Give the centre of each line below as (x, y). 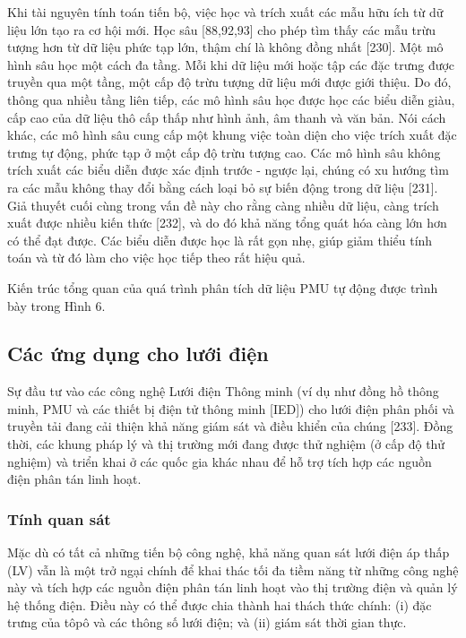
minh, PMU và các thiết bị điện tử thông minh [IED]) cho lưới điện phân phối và (231, 408)
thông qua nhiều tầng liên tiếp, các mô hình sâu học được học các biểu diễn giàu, (231, 99)
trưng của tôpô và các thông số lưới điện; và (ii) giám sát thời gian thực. (207, 622)
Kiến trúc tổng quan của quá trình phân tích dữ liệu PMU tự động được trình (223, 287)
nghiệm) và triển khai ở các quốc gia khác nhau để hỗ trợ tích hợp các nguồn (220, 461)
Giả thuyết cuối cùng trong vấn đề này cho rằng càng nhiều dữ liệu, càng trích (223, 205)
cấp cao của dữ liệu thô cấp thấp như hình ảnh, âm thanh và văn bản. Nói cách (227, 117)
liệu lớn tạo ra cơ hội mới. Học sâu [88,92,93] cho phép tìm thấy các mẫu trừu (222, 29)
